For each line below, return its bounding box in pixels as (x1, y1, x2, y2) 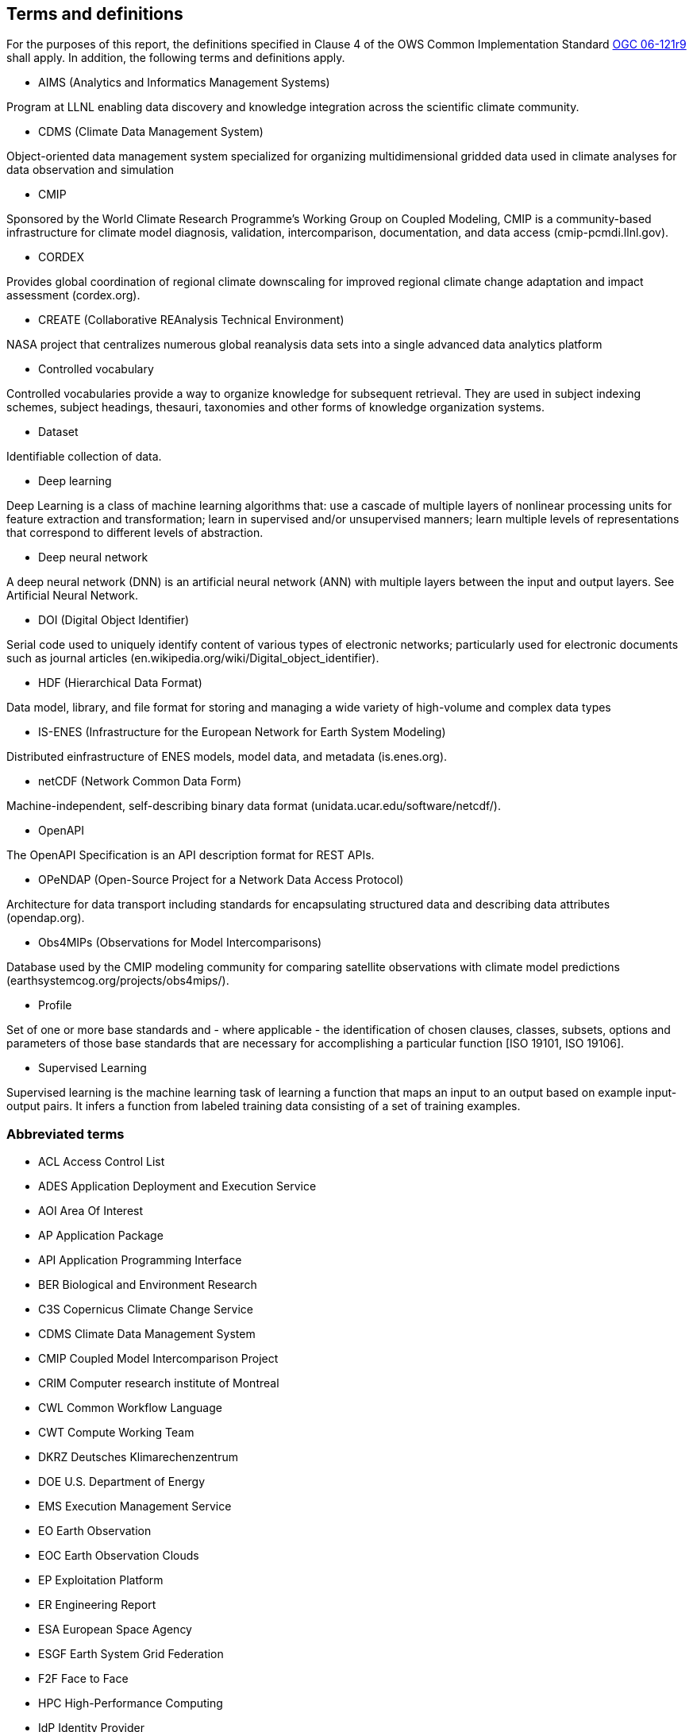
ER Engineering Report (38, 1598, 156, 1612)
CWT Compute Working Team (38, 1425, 194, 1440)
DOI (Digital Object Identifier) (38, 613, 190, 627)
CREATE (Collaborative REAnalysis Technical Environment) (38, 313, 345, 327)
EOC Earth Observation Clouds (38, 1549, 199, 1563)
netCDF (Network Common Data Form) (38, 774, 241, 789)
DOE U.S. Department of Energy (38, 1475, 206, 1489)
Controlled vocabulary (38, 362, 154, 376)
